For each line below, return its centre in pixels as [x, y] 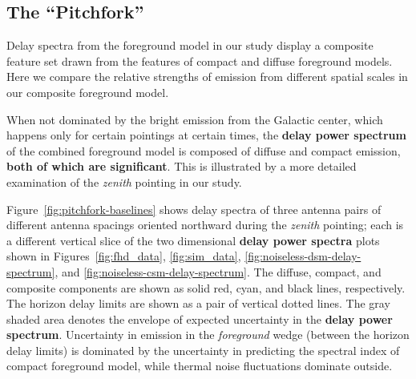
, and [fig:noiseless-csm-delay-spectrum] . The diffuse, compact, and [218, 271]
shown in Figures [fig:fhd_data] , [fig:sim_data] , [124, 256]
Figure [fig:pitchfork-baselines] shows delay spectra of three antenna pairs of [194, 209]
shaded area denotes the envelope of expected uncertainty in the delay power [200, 319]
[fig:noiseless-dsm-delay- [303, 256]
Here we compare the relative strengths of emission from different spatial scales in [207, 77]
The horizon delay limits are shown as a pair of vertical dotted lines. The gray [198, 303]
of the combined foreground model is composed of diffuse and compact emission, [204, 150]
